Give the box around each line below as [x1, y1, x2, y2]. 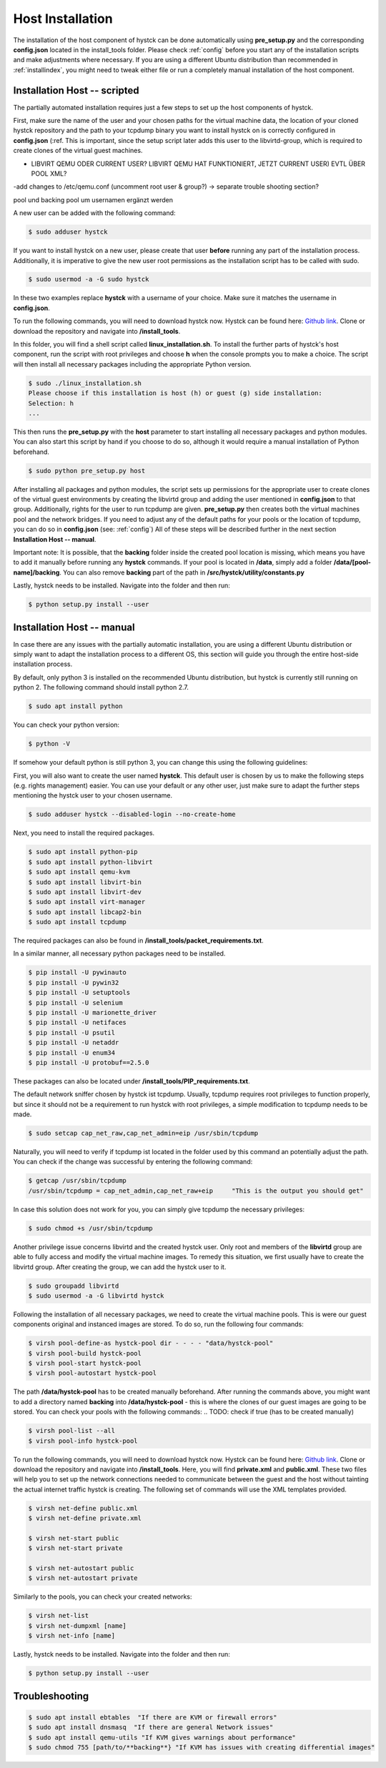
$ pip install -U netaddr [28, 1038, 119, 1047]
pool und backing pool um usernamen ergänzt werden [13, 195, 174, 204]
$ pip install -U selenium [28, 998, 123, 1007]
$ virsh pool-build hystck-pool [28, 1349, 142, 1357]
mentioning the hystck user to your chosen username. [13, 791, 173, 800]
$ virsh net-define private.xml [28, 1514, 142, 1522]
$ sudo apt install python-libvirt [28, 858, 153, 866]
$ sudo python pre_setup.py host [28, 467, 146, 475]
